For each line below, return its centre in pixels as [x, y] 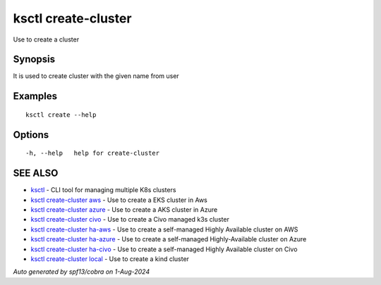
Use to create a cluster [46, 39]
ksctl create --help [61, 115]
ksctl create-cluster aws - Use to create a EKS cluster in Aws [119, 200]
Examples [35, 96]
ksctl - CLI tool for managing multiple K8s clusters [103, 190]
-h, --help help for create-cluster [93, 153]
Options [31, 135]
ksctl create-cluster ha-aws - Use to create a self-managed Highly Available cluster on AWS [164, 229]
